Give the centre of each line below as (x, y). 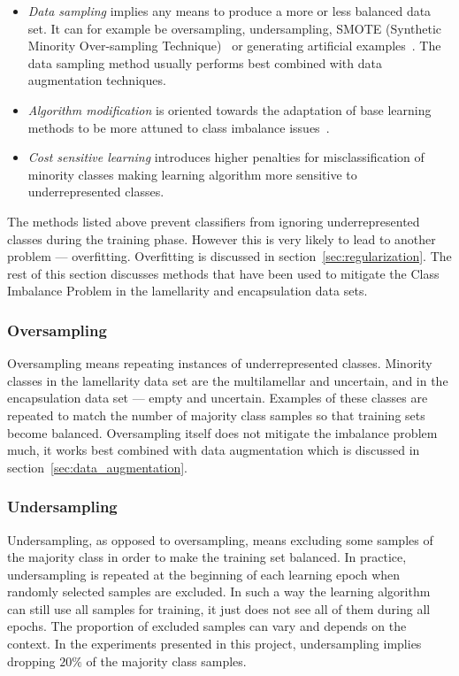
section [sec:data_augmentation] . (97, 467)
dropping (31, 661)
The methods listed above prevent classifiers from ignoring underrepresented (214, 221)
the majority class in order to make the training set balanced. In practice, (207, 557)
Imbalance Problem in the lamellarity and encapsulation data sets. (187, 291)
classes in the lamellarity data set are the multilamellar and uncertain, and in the (228, 380)
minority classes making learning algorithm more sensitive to (192, 174)
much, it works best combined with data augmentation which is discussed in (214, 450)
